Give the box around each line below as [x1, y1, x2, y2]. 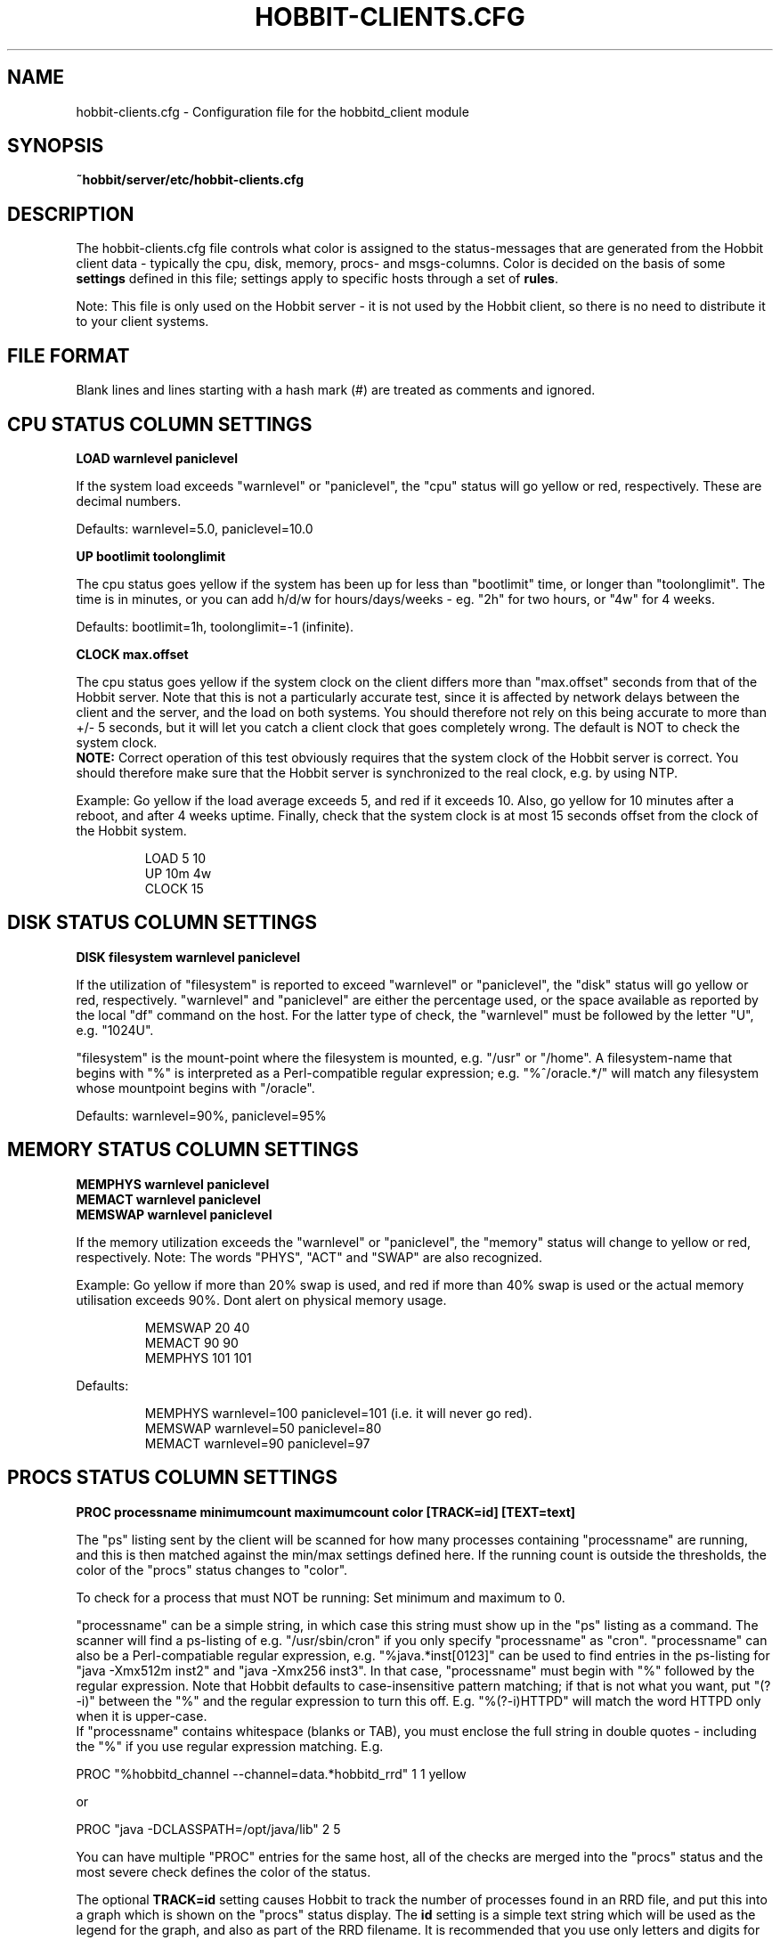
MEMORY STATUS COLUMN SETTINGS [7, 1138, 359, 1162]
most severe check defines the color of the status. [76, 1863, 371, 1879]
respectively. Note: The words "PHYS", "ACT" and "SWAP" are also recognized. [76, 1249, 542, 1265]
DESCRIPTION [7, 202, 134, 225]
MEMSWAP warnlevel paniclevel [76, 1206, 272, 1222]
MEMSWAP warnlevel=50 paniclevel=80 [144, 1420, 382, 1436]
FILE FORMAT [7, 344, 130, 367]
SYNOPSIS [7, 134, 104, 158]
